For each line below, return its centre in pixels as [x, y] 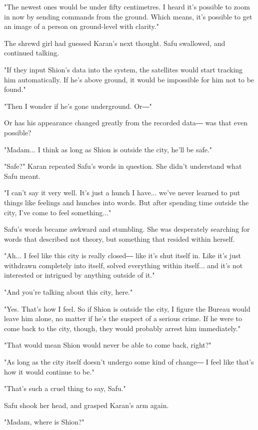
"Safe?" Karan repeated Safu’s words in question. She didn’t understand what [123, 166]
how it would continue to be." [49, 371]
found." [15, 89]
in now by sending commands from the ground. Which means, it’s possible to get [128, 16]
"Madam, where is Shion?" [44, 422]
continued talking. [32, 53]
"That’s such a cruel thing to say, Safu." [65, 388]
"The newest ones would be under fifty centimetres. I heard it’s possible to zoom [127, 6]
